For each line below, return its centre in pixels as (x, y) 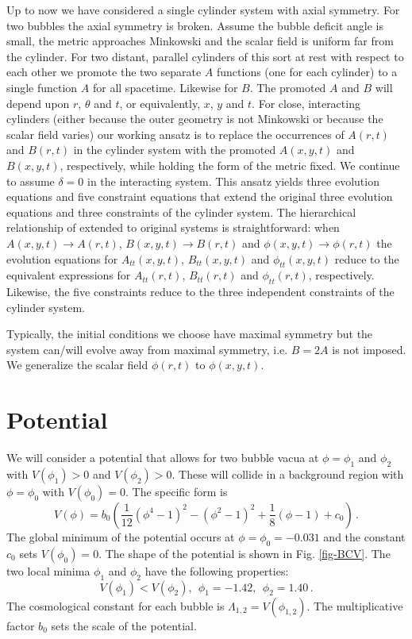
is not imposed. (369, 349)
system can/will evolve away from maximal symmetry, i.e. (147, 349)
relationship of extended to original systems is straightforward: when (173, 227)
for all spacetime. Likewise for (165, 87)
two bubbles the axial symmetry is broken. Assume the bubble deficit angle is (195, 25)
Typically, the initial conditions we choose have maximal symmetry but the (190, 334)
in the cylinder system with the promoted (175, 150)
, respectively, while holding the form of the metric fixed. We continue (230, 165)
